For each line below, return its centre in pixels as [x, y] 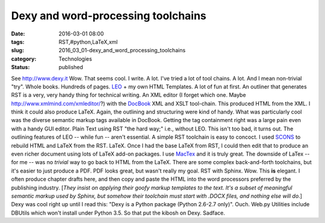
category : [24, 59]
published [71, 67]
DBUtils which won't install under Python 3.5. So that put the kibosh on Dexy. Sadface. [118, 213]
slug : [17, 50]
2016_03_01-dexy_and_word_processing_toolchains [122, 50]
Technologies [76, 59]
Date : [18, 34]
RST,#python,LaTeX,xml [88, 41]
